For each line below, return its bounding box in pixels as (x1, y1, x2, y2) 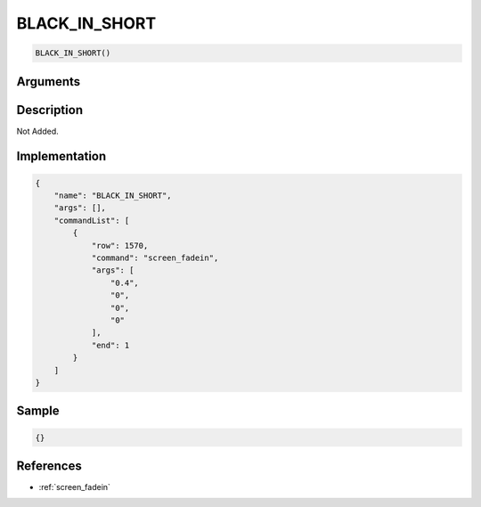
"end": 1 (91, 339, 130, 350)
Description (16, 102, 84, 118)
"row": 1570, (91, 241, 149, 250)
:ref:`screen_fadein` (38, 482, 111, 492)
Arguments (16, 74, 81, 89)
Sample (16, 404, 60, 419)
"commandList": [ (53, 215, 130, 225)
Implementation (16, 149, 107, 164)
